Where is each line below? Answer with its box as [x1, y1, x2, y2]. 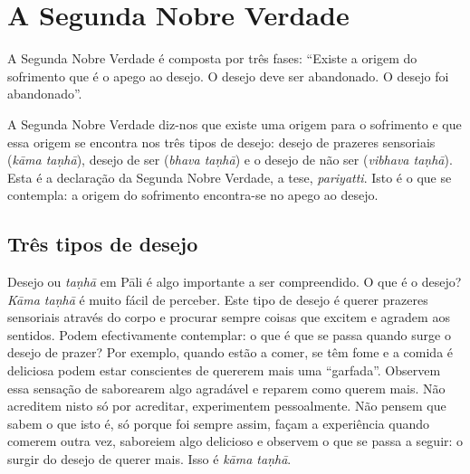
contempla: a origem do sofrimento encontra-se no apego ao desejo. [7, 185, 379, 204]
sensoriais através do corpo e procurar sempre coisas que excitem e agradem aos [7, 308, 450, 327]
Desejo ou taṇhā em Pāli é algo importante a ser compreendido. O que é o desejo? [7, 272, 462, 291]
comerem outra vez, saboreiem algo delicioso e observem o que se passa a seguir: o [7, 431, 464, 450]
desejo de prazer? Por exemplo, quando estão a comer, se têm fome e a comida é [7, 343, 454, 362]
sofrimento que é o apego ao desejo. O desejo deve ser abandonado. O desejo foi [7, 66, 449, 85]
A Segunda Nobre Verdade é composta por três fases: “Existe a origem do [7, 49, 417, 68]
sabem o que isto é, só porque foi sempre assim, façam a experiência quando [7, 413, 430, 432]
